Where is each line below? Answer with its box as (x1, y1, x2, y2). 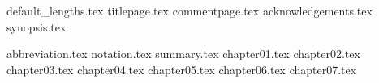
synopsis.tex (6, 18, 67, 35)
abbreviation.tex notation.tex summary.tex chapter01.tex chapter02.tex (6, 45, 360, 62)
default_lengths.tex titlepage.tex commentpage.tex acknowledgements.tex (6, 2, 373, 19)
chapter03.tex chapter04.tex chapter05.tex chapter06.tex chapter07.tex (6, 60, 357, 77)
